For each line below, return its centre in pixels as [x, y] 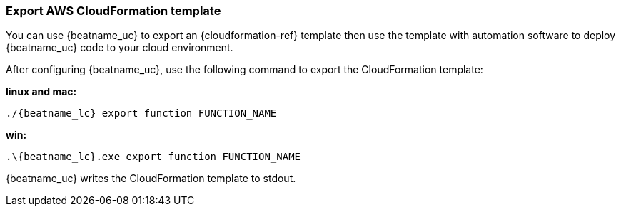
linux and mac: [41, 92]
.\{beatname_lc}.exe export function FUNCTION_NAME [153, 157]
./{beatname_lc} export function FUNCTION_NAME [141, 113]
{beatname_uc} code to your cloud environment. [120, 48]
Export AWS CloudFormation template [113, 11]
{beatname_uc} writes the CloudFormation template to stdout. [151, 179]
